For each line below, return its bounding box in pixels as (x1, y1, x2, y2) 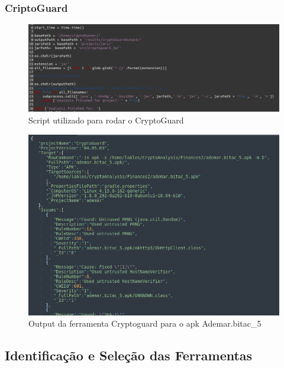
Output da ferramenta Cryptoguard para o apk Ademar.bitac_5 (28, 317, 262, 330)
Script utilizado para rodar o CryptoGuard (28, 114, 184, 126)
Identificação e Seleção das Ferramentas (5, 346, 253, 364)
